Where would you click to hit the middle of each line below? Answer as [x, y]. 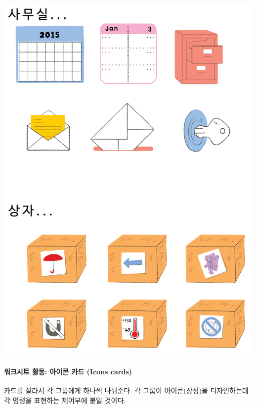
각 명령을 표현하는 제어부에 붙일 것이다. [65, 400]
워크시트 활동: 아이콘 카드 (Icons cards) [68, 372]
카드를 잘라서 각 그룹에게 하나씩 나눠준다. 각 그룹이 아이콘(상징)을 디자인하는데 [126, 390]
